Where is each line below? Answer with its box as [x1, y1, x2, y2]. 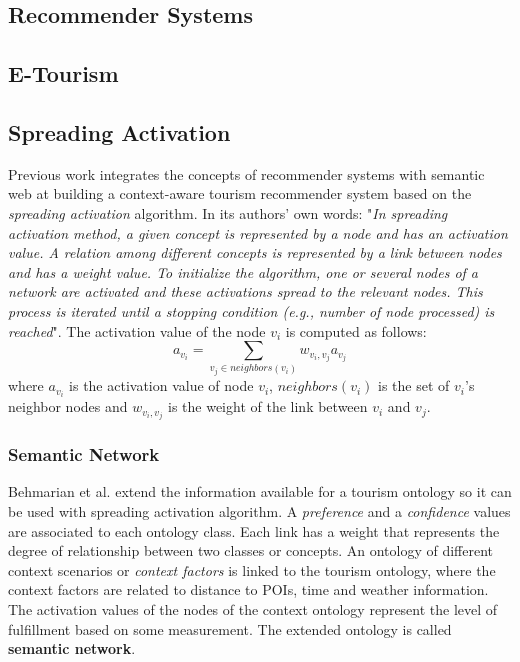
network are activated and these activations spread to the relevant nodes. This [8, 281, 483, 302]
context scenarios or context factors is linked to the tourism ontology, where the [8, 559, 496, 580]
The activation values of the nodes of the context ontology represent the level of [8, 599, 498, 620]
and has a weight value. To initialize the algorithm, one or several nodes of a [8, 261, 479, 282]
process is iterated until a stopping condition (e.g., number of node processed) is [8, 300, 495, 321]
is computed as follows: [285, 320, 427, 341]
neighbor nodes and [8, 396, 128, 417]
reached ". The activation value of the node [8, 320, 266, 341]
